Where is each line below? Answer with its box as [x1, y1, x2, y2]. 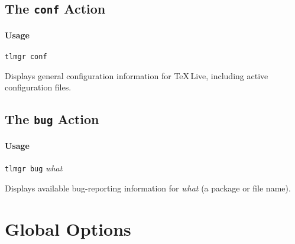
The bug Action [5, 110, 99, 128]
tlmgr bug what [5, 162, 63, 174]
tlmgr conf [5, 53, 47, 61]
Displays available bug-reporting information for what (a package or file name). [5, 181, 291, 194]
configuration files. [5, 81, 72, 93]
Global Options [5, 216, 131, 240]
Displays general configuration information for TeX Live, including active [5, 69, 268, 82]
